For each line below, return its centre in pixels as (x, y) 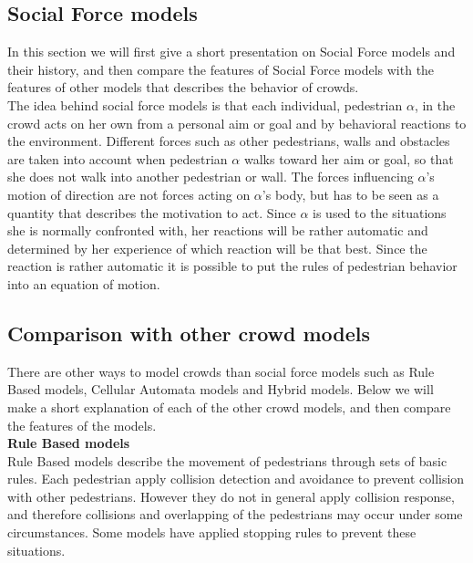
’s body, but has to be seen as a (350, 194)
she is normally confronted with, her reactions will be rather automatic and (218, 230)
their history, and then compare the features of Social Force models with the (221, 69)
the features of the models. (82, 425)
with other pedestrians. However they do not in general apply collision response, (231, 496)
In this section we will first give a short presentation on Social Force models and (231, 52)
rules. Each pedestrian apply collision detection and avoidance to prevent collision (236, 479)
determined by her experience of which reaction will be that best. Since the (217, 248)
